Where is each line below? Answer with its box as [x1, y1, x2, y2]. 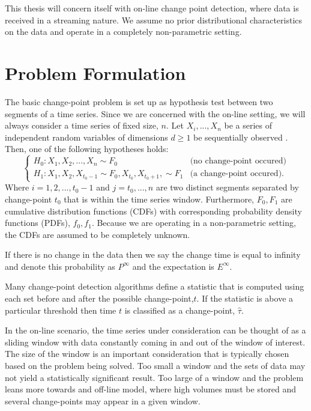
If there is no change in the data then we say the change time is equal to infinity [5, 248, 301, 261]
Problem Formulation [5, 60, 186, 85]
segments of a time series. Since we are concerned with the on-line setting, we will [5, 107, 306, 120]
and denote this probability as [5, 260, 115, 272]
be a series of [224, 119, 273, 132]
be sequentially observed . [193, 130, 288, 143]
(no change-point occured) [190, 157, 286, 166]
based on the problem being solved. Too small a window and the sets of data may [5, 359, 306, 372]
